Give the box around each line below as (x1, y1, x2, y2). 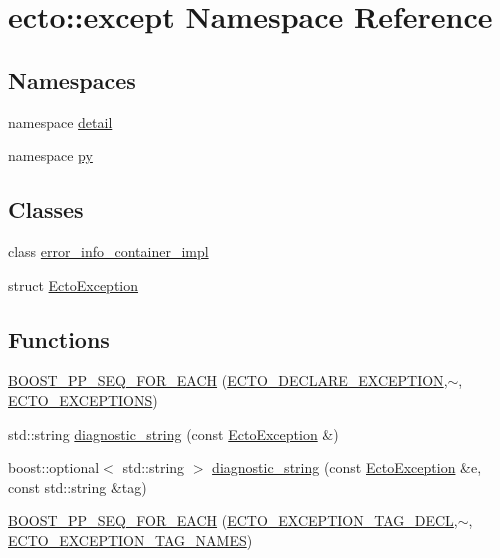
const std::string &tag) (8, 476, 147, 497)
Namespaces (8, 64, 136, 95)
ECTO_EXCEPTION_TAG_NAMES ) (8, 529, 253, 550)
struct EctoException (8, 274, 139, 295)
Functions (8, 323, 110, 354)
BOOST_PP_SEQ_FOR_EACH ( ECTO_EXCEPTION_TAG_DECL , (8, 510, 458, 531)
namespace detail (8, 111, 113, 132)
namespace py (8, 145, 93, 166)
